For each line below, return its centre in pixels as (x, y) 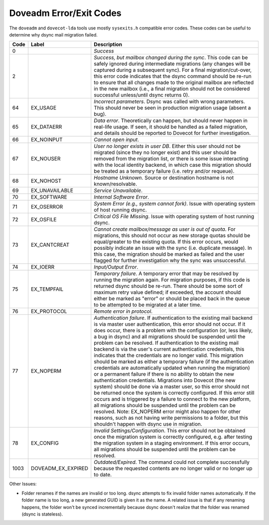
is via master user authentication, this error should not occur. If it (170, 324)
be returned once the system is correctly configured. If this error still (174, 393)
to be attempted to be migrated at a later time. (148, 305)
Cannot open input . (117, 140)
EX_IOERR (43, 267)
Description (108, 44)
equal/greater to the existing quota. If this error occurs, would (166, 242)
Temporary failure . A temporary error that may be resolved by (166, 274)
